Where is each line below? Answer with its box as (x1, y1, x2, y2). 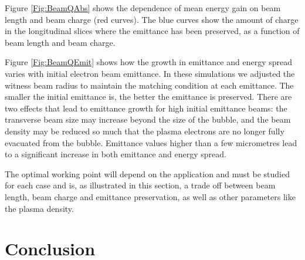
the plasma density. (5, 202, 74, 214)
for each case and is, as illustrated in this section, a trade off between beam (5, 179, 276, 191)
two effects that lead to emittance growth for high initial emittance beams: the (5, 102, 287, 114)
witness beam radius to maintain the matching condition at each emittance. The (5, 79, 294, 91)
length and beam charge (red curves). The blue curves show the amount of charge (5, 13, 299, 25)
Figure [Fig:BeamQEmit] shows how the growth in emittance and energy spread (5, 56, 292, 68)
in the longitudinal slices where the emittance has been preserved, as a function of (5, 25, 300, 37)
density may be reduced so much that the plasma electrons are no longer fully (5, 124, 284, 137)
